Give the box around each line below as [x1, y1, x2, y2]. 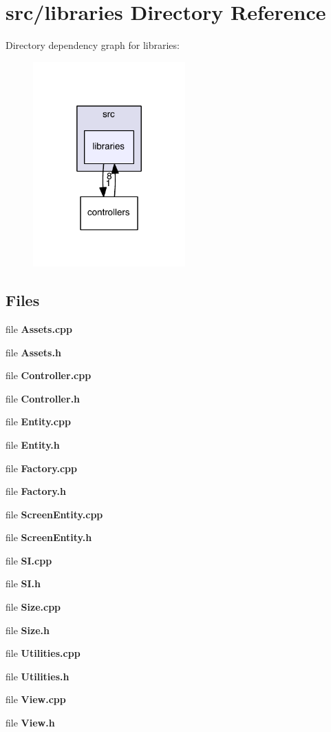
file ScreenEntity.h [6, 530, 92, 545]
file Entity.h [6, 437, 60, 451]
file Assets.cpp [6, 321, 72, 336]
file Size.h [6, 622, 50, 637]
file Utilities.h [6, 669, 70, 683]
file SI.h [6, 576, 41, 591]
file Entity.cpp [6, 414, 71, 429]
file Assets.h [6, 345, 61, 359]
